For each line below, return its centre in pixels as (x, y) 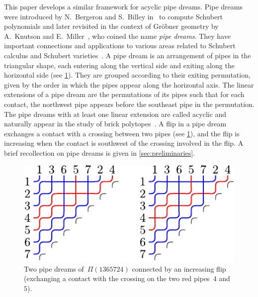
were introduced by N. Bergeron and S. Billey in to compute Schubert (114, 16)
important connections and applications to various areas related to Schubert (120, 46)
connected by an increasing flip (179, 268)
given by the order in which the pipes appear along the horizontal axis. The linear (129, 84)
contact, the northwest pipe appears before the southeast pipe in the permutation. (129, 104)
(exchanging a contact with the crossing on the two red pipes (117, 278)
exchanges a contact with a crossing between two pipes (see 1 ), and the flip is (122, 133)
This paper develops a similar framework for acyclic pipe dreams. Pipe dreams (123, 6)
